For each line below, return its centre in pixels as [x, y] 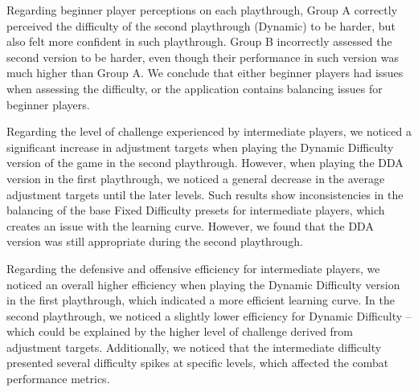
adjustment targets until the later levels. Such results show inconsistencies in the [205, 194]
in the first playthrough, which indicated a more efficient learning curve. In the [201, 300]
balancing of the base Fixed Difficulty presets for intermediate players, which [196, 210]
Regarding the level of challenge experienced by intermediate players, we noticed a [209, 131]
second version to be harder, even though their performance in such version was [203, 57]
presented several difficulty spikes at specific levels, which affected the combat [198, 363]
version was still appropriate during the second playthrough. [155, 241]
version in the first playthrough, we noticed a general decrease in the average [196, 178]
